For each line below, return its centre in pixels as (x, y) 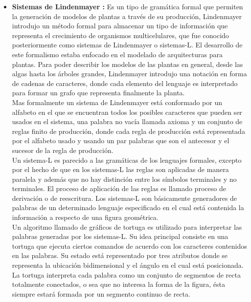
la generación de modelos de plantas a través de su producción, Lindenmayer (127, 16)
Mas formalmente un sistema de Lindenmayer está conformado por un (117, 102)
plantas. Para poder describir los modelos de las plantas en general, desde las (127, 64)
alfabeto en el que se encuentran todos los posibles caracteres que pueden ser (127, 112)
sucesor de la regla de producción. (63, 150)
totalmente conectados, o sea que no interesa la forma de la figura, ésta (118, 284)
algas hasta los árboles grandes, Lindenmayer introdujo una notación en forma (129, 74)
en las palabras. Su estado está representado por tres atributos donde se (120, 255)
